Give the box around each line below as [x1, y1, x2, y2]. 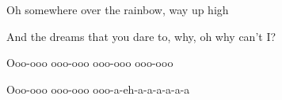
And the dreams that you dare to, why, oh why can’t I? [6, 28, 276, 44]
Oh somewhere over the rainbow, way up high [6, 2, 229, 17]
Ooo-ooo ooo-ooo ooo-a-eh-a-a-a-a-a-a [6, 80, 190, 97]
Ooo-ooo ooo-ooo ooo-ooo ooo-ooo [6, 54, 173, 71]
